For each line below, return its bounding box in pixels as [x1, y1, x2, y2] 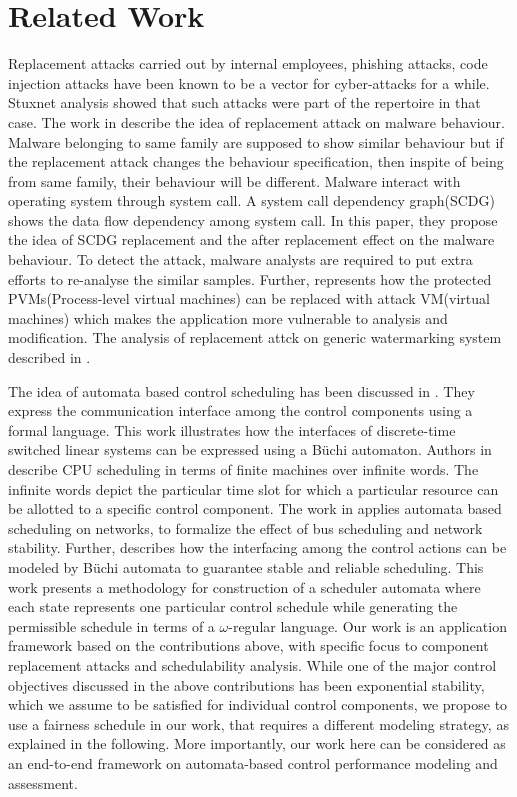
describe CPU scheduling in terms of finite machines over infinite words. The [8, 459, 479, 479]
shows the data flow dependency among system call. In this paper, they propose [8, 209, 498, 230]
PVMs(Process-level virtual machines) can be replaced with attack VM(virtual [8, 288, 490, 309]
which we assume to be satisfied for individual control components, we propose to [8, 694, 508, 715]
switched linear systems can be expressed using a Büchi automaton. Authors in [8, 439, 492, 460]
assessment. [8, 772, 78, 793]
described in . [8, 347, 91, 368]
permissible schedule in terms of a [8, 615, 215, 636]
